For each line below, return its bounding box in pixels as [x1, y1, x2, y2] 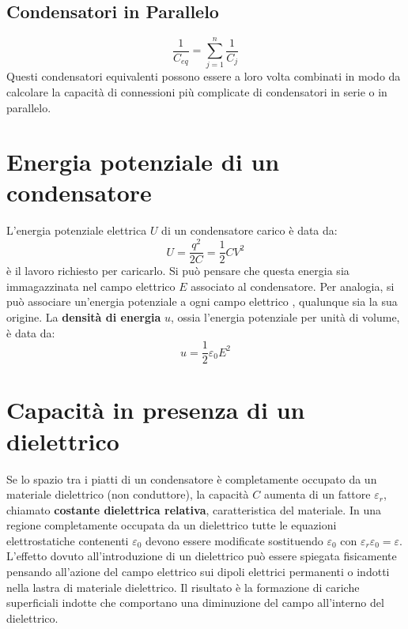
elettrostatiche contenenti [6, 532, 129, 548]
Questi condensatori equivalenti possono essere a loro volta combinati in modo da [6, 68, 401, 85]
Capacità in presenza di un [6, 394, 305, 426]
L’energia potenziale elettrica [6, 222, 147, 239]
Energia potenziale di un [6, 145, 280, 178]
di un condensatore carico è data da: [161, 222, 338, 239]
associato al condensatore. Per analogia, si [191, 277, 395, 294]
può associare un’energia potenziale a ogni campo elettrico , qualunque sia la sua [6, 293, 398, 310]
